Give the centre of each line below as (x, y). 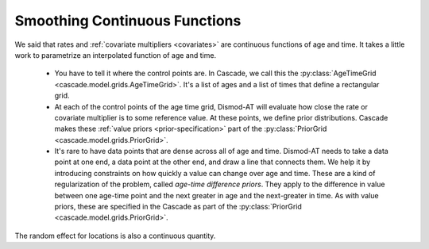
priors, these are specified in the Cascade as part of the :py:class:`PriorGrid (178, 207)
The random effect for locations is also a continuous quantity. (115, 236)
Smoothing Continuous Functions (128, 21)
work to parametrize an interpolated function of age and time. (116, 55)
